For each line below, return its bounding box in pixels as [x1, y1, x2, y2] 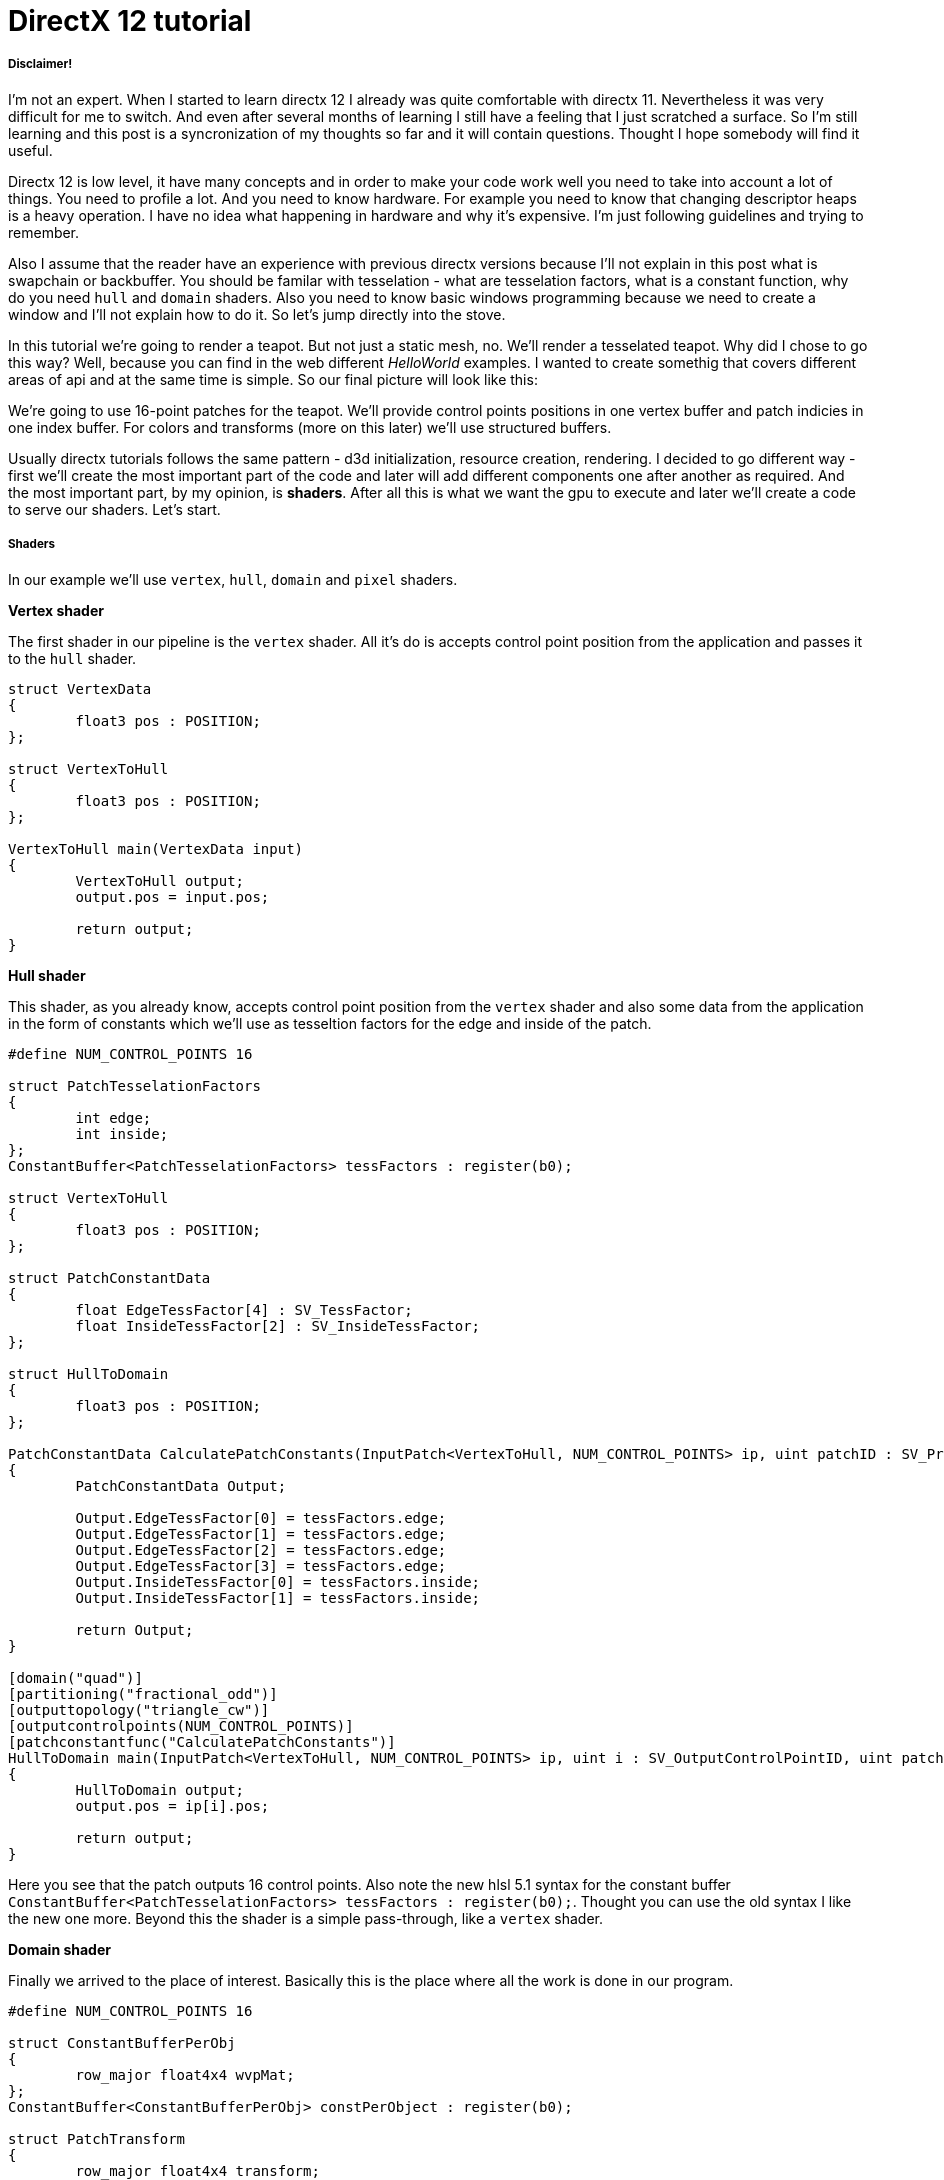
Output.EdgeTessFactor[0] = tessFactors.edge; [75, 1509, 447, 1526]
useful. [8, 141, 53, 159]
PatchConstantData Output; [75, 1477, 287, 1494]
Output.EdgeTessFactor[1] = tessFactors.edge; [75, 1525, 447, 1542]
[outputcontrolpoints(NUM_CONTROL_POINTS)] [8, 1717, 354, 1734]
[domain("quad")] [8, 1669, 143, 1686]
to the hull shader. [8, 649, 137, 667]
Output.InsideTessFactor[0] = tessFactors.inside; [75, 1573, 481, 1590]
